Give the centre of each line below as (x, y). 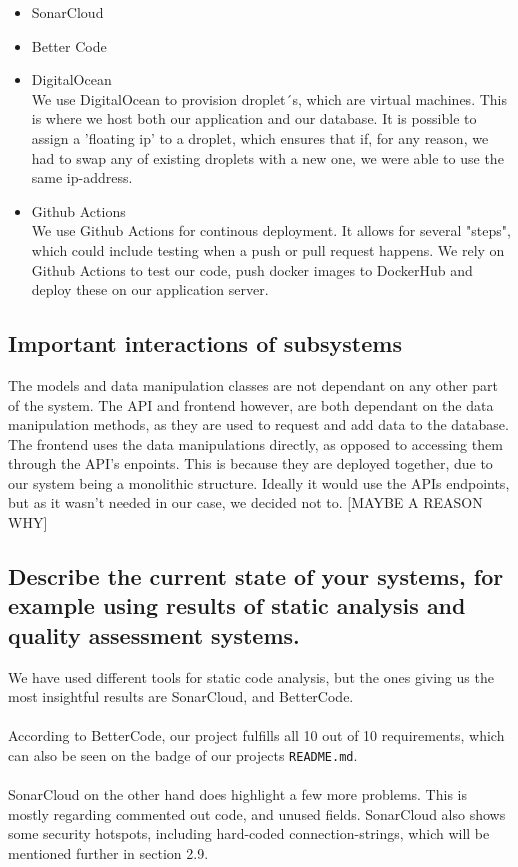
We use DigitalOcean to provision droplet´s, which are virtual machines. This (269, 98)
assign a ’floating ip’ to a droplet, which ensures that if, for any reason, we (260, 137)
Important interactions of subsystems (205, 343)
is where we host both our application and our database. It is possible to (254, 118)
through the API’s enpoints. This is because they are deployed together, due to (250, 463)
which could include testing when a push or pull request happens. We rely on (268, 249)
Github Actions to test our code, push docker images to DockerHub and (252, 269)
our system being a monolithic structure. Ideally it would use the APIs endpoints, (259, 482)
